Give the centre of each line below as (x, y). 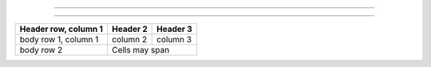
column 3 (174, 39)
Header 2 (130, 29)
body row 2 (41, 50)
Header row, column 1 (61, 29)
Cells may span (141, 50)
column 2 (130, 39)
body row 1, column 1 (59, 39)
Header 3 (175, 29)
